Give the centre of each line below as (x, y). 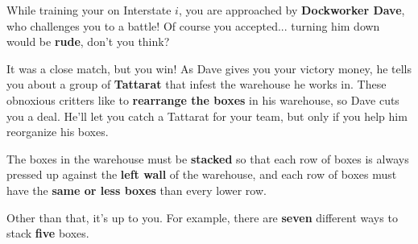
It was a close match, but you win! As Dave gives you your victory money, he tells (209, 68)
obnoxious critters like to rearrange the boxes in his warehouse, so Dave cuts (203, 99)
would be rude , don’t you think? (88, 41)
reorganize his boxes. (58, 132)
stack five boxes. (48, 233)
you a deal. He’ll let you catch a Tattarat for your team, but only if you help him (207, 116)
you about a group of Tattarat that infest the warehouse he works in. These (197, 84)
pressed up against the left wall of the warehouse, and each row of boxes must (202, 174)
